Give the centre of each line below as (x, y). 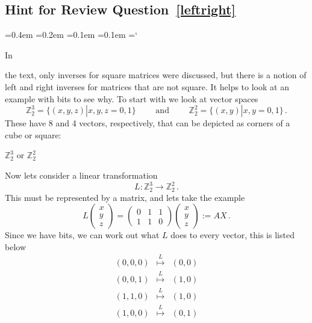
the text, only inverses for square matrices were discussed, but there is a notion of (156, 75)
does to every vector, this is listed (232, 235)
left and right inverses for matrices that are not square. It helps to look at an (147, 86)
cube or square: (33, 134)
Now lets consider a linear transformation (81, 175)
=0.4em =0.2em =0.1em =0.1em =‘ (71, 35)
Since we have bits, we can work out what (82, 235)
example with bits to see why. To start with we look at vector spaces (132, 98)
